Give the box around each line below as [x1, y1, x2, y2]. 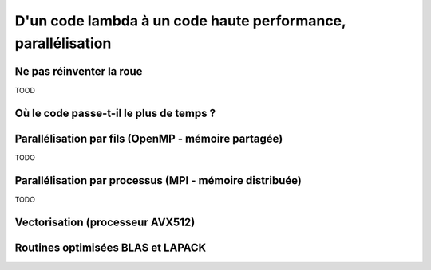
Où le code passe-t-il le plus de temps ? [14, 106, 215, 119]
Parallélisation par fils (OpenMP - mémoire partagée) [14, 131, 283, 145]
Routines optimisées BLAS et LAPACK [14, 241, 207, 254]
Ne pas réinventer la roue [14, 65, 143, 78]
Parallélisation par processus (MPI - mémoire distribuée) [14, 174, 302, 187]
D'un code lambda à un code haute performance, [14, 12, 346, 29]
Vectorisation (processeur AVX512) [14, 215, 196, 229]
